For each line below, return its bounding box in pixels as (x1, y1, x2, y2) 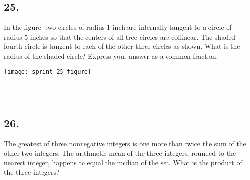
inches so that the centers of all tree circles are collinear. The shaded (30, 31, 235, 41)
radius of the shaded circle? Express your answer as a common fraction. (4, 50, 218, 60)
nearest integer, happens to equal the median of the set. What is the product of (4, 157, 242, 167)
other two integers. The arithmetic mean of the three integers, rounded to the (4, 148, 236, 158)
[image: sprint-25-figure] (4, 68, 91, 75)
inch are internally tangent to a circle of (112, 22, 232, 32)
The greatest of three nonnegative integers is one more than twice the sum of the (4, 138, 246, 148)
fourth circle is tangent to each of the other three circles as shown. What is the (4, 41, 240, 51)
